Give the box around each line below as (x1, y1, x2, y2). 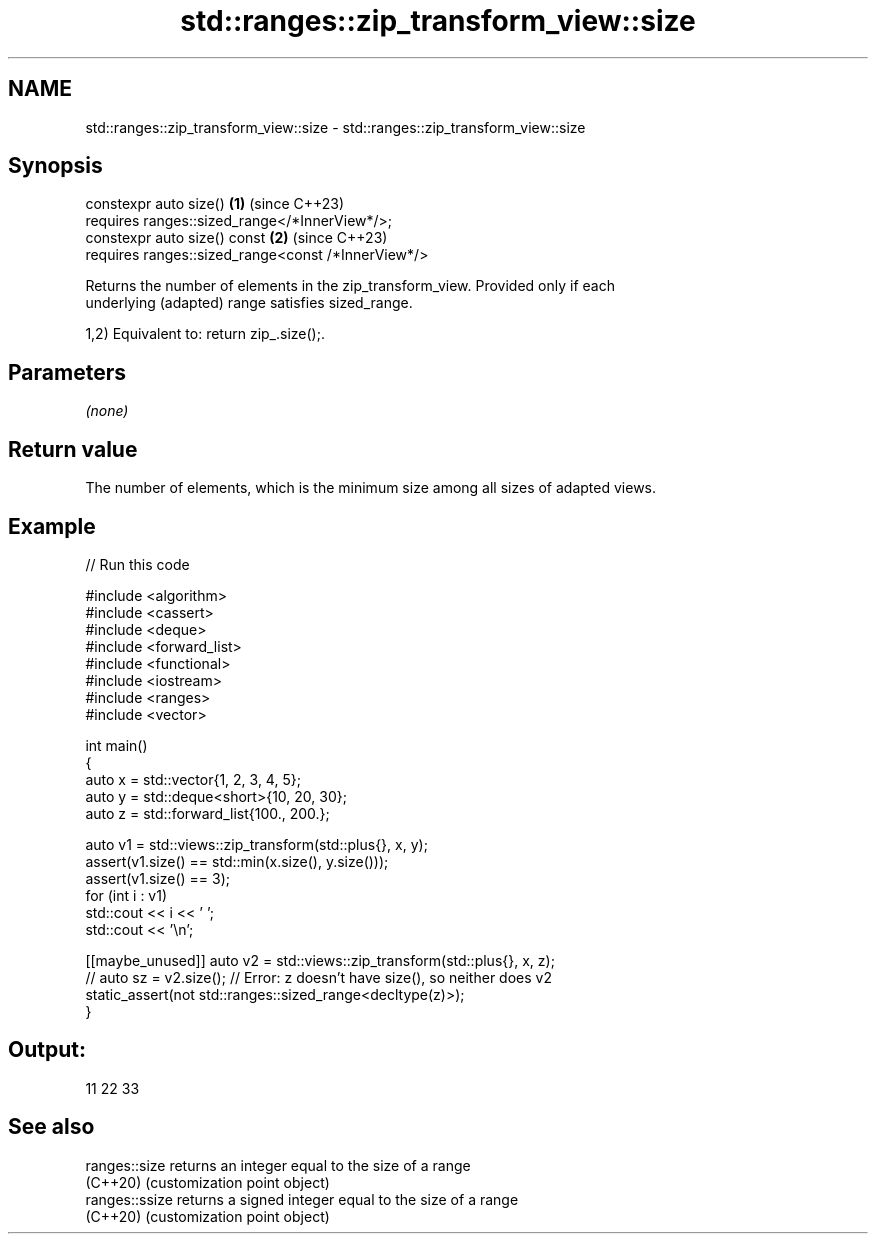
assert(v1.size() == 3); (85, 869, 231, 887)
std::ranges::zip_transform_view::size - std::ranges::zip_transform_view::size (85, 118, 586, 136)
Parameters (8, 359, 126, 385)
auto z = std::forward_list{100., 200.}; (85, 804, 330, 822)
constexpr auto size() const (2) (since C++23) (85, 229, 388, 247)
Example (8, 513, 96, 539)
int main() (85, 736, 148, 754)
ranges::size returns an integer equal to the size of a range (85, 1156, 471, 1174)
